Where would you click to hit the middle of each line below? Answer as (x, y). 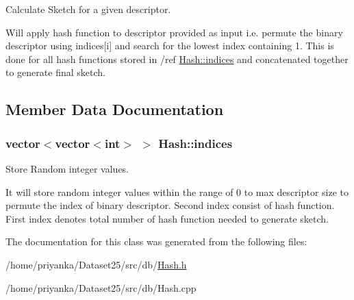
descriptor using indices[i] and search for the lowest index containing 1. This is (170, 46)
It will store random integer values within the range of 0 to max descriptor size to (177, 191)
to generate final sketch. (55, 72)
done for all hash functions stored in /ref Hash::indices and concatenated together (177, 59)
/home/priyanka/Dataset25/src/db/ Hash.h (96, 264)
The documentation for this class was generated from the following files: (156, 241)
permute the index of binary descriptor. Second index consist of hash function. (170, 205)
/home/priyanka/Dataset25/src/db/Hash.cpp (101, 287)
